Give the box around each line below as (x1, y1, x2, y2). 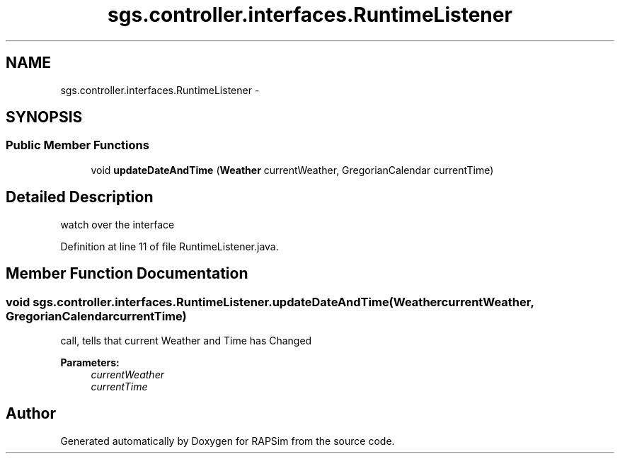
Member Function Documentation (6, 265, 248, 283)
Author (6, 405, 56, 423)
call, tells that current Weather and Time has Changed (60, 334, 312, 347)
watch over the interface (60, 218, 175, 231)
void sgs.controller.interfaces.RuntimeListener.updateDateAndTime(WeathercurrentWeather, (6, 294, 534, 309)
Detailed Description (6, 188, 154, 207)
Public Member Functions (6, 138, 149, 153)
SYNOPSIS (6, 108, 83, 127)
